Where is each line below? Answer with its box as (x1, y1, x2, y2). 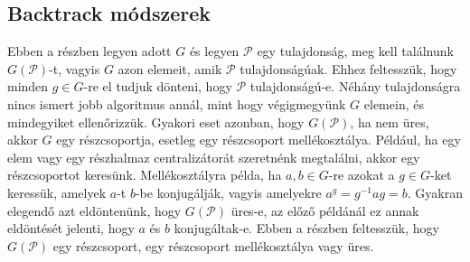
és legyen (189, 42, 240, 61)
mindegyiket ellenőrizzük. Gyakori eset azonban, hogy (7, 112, 305, 131)
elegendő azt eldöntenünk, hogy (7, 201, 182, 220)
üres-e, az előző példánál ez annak (230, 201, 419, 220)
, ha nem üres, (350, 112, 429, 131)
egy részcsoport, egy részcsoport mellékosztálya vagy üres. (52, 236, 374, 255)
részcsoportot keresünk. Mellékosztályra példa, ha (7, 165, 282, 184)
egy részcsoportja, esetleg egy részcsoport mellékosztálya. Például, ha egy (56, 130, 461, 149)
